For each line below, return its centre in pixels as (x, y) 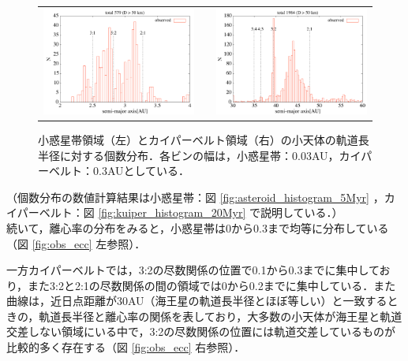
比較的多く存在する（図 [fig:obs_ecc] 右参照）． (126, 347)
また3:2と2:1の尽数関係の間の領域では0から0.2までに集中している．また (212, 285)
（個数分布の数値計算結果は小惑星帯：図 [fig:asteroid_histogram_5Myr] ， (195, 197)
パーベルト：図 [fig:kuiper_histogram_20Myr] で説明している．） (180, 212)
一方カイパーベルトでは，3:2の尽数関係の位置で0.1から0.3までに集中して (193, 270)
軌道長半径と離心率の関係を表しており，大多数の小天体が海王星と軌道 (221, 316)
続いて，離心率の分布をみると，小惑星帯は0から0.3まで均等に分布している (198, 227)
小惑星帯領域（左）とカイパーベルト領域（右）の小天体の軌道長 (204, 139)
